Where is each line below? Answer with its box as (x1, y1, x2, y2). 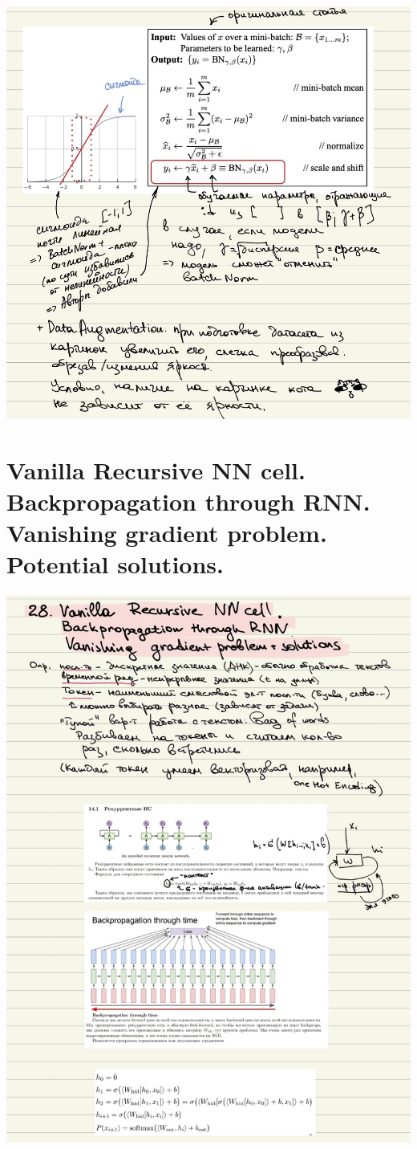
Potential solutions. (6, 548, 224, 581)
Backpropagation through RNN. (6, 485, 370, 517)
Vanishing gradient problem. (6, 516, 327, 549)
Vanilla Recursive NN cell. (6, 453, 306, 486)
